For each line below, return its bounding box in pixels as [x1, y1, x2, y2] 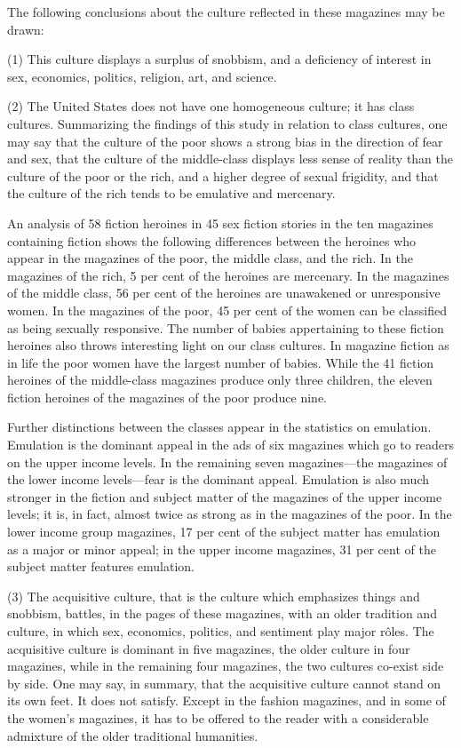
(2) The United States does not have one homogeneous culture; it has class [7, 97, 415, 115]
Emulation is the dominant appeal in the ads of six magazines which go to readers [7, 435, 455, 454]
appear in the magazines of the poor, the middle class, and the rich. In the [7, 249, 413, 267]
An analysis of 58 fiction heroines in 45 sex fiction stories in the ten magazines [7, 213, 433, 232]
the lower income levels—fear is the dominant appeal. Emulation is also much [7, 470, 429, 489]
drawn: [7, 20, 44, 38]
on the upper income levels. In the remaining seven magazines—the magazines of [7, 452, 448, 471]
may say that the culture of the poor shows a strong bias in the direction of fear [7, 131, 443, 150]
